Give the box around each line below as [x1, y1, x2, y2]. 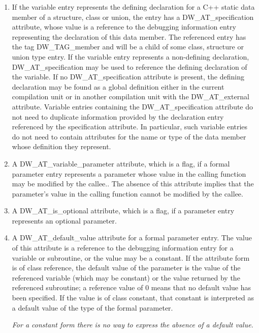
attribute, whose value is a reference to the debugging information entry [12, 21, 236, 32]
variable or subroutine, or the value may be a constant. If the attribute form [12, 252, 250, 263]
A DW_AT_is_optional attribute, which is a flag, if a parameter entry [12, 205, 235, 216]
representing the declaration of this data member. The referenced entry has [12, 31, 246, 42]
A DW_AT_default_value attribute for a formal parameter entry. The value [12, 232, 252, 243]
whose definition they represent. [12, 141, 111, 152]
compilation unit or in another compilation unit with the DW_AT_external [12, 91, 249, 102]
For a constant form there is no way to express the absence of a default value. [12, 319, 253, 330]
